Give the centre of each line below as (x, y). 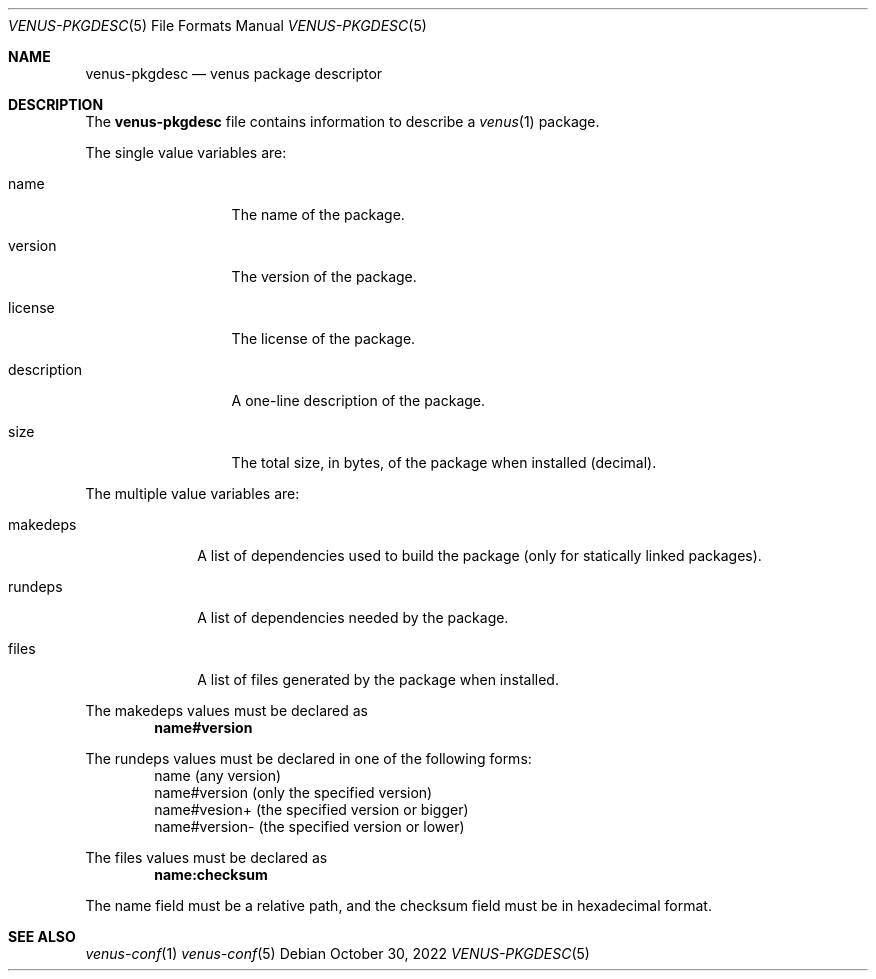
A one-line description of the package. (358, 400)
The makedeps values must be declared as (226, 710)
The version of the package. (324, 276)
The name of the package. (318, 214)
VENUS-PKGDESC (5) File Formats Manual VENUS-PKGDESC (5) (217, 25)
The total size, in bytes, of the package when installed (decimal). (444, 462)
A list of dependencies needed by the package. (353, 617)
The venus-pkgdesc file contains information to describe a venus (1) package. (342, 121)
